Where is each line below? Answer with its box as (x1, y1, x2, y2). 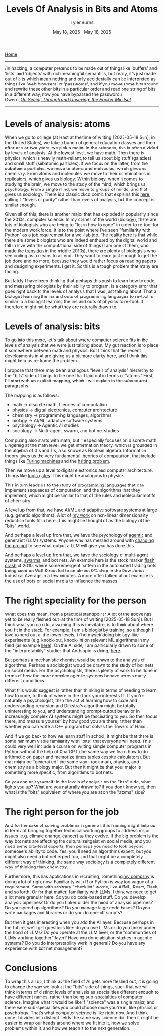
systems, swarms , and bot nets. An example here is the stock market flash (5, 557, 155, 563)
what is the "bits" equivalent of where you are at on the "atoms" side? (5, 789, 145, 795)
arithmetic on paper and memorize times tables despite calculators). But (5, 754, 150, 760)
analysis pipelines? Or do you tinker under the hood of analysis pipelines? (5, 899, 153, 905)
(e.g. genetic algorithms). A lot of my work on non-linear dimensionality (5, 512, 149, 518)
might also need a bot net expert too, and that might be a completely (5, 853, 143, 859)
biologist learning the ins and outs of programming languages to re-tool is (5, 293, 153, 299)
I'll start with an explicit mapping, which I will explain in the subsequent (5, 378, 148, 383)
